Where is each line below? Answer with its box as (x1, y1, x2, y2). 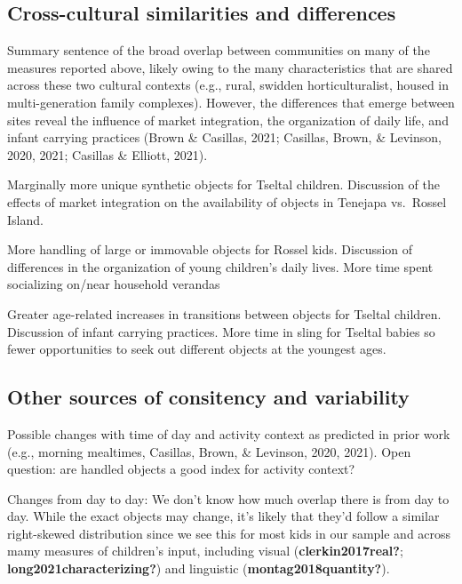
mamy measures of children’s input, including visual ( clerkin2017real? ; (7, 541, 403, 560)
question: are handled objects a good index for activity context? (7, 460, 355, 478)
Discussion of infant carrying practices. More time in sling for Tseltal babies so (7, 322, 435, 340)
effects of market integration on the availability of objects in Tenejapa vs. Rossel (7, 192, 447, 211)
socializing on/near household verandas (7, 275, 220, 293)
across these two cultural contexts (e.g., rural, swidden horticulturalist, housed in (7, 76, 450, 94)
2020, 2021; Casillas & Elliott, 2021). (7, 145, 208, 164)
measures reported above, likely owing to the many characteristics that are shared (7, 58, 453, 76)
